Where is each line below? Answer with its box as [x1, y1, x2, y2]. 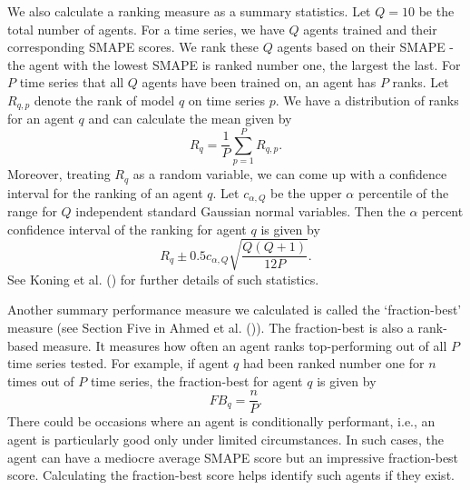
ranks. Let [392, 73, 449, 92]
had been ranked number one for [242, 354, 425, 373]
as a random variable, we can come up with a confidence [132, 165, 447, 184]
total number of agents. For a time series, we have [7, 19, 285, 38]
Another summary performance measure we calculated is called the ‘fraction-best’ [7, 300, 462, 319]
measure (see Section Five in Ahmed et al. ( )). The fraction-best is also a [7, 317, 414, 336]
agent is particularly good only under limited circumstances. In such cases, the [7, 430, 444, 448]
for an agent [7, 109, 74, 128]
